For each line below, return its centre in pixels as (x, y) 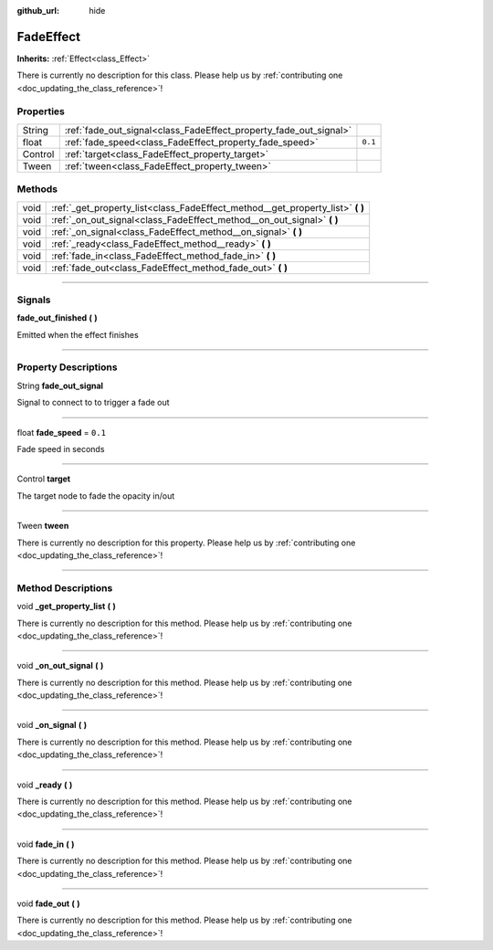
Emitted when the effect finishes (78, 334)
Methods (37, 189)
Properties (41, 111)
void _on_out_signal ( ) (60, 666)
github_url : (38, 11)
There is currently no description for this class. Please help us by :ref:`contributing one (180, 75)
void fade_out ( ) (49, 903)
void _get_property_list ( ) (66, 607)
